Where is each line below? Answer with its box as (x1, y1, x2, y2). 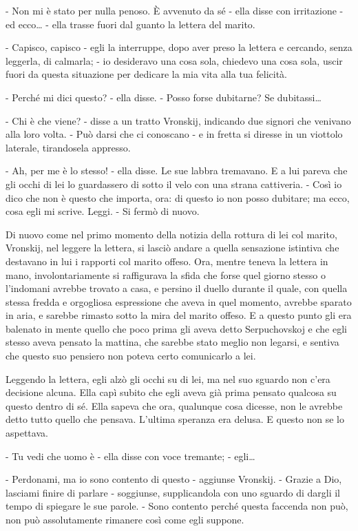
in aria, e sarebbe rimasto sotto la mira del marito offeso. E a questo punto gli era (6, 308, 352, 322)
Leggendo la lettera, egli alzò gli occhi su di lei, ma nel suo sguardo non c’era (6, 371, 330, 386)
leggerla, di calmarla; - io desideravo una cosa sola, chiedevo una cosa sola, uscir (6, 53, 343, 67)
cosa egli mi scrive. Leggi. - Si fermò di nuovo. (6, 204, 200, 218)
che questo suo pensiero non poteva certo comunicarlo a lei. (6, 348, 256, 363)
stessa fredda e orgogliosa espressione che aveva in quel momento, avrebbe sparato (6, 294, 352, 309)
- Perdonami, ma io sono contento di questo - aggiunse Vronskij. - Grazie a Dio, (6, 472, 342, 486)
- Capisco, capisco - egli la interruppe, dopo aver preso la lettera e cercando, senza (6, 40, 352, 54)
